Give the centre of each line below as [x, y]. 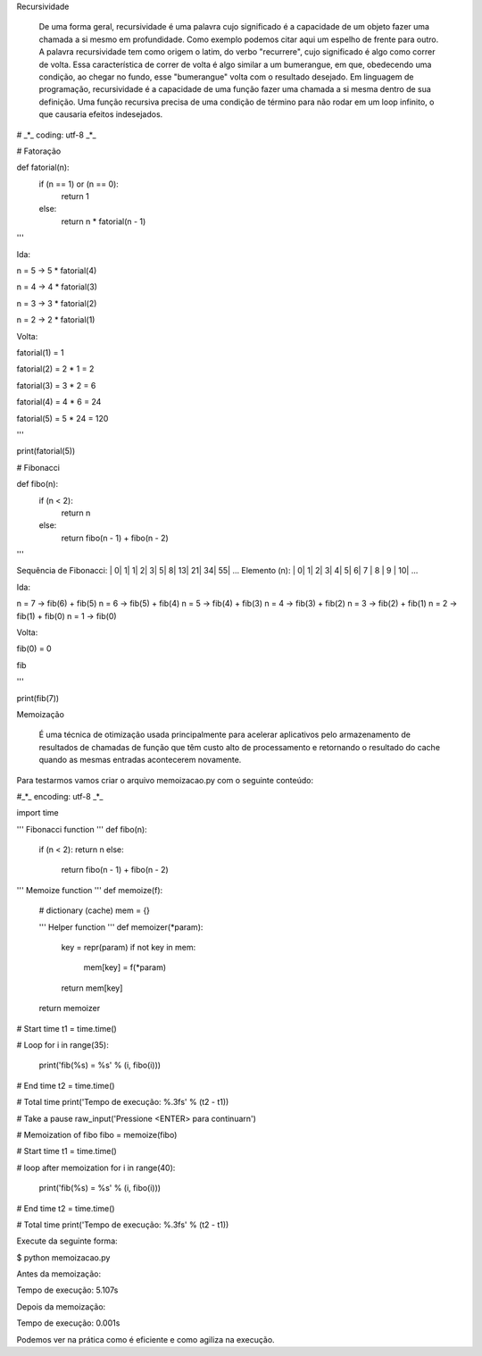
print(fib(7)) [38, 698]
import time [38, 813]
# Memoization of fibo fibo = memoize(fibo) [97, 1134]
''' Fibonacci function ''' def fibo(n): [82, 829]
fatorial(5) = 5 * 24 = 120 [62, 418]
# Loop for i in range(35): [62, 1045]
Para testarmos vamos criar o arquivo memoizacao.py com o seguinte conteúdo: [165, 780]
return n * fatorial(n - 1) [104, 221]
